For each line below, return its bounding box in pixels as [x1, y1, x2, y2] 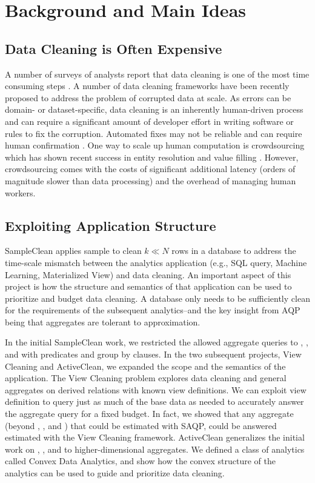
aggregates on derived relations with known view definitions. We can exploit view [5, 383, 307, 396]
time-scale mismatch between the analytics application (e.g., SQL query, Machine [5, 256, 307, 268]
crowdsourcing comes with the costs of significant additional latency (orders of [5, 162, 296, 175]
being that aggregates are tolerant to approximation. [5, 315, 201, 328]
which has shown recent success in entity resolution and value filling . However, [5, 150, 299, 163]
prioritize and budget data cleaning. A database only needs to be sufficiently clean [5, 291, 310, 304]
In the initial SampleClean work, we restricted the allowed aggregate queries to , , [5, 336, 308, 348]
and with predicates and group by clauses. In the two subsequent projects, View [5, 348, 302, 361]
